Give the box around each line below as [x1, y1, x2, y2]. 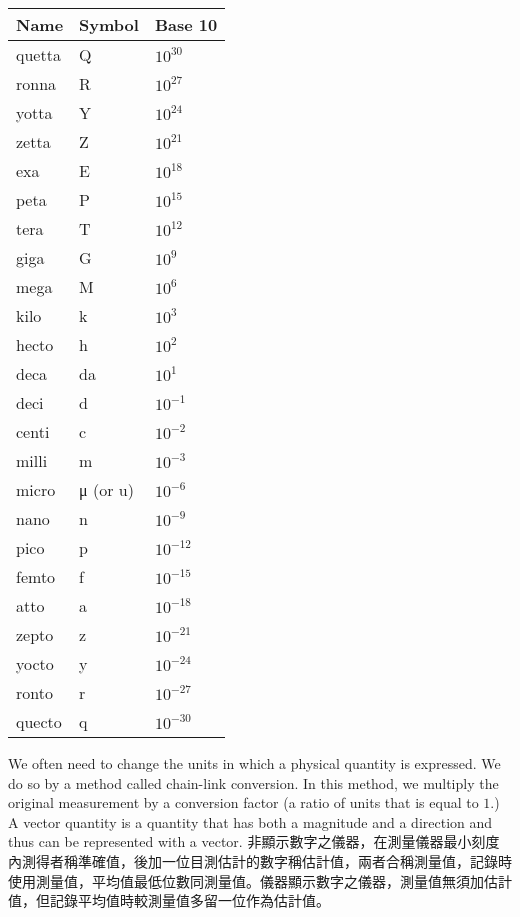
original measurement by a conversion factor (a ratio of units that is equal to [8, 792, 479, 813]
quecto [16, 710, 62, 733]
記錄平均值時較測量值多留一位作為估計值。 [49, 890, 330, 911]
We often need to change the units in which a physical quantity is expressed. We [8, 753, 501, 773]
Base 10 [154, 13, 218, 36]
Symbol [79, 13, 139, 36]
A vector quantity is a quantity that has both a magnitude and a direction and [8, 811, 493, 832]
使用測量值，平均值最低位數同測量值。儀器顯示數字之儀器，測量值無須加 [8, 870, 484, 891]
